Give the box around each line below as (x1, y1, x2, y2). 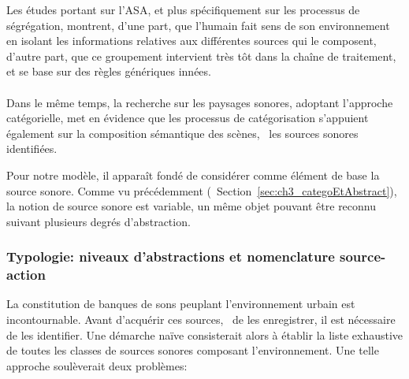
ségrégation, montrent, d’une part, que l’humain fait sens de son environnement (6, 17, 390, 33)
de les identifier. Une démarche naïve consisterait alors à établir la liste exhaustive (6, 326, 403, 343)
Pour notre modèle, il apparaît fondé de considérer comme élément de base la (6, 166, 380, 183)
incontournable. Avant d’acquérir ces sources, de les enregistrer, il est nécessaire (6, 311, 396, 328)
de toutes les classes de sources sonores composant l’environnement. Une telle (6, 342, 379, 359)
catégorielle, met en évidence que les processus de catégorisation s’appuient (6, 110, 369, 126)
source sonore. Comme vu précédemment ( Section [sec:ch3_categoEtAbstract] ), (6, 182, 397, 199)
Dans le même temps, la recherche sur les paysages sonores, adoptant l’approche (6, 94, 393, 110)
